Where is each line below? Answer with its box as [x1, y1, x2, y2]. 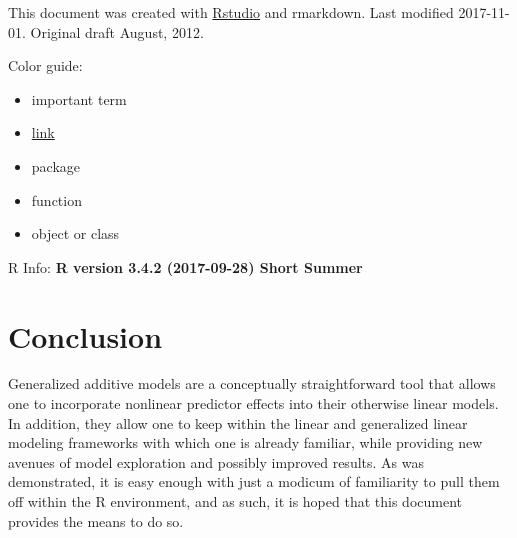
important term [31, 88, 127, 109]
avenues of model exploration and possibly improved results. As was [8, 451, 424, 472]
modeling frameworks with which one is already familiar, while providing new [8, 432, 483, 453]
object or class [31, 223, 120, 244]
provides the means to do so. [8, 510, 184, 531]
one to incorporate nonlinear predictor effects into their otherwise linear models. [8, 393, 499, 414]
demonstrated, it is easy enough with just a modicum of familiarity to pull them [8, 471, 500, 492]
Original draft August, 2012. [30, 21, 204, 42]
